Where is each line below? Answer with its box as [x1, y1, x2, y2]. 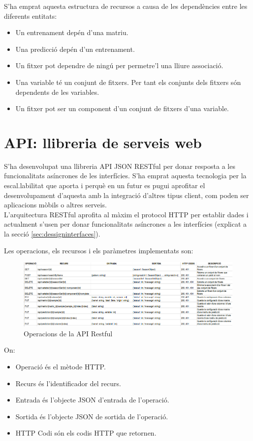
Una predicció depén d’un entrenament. [15, 43, 135, 54]
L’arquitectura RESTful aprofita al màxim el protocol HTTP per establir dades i [4, 209, 249, 219]
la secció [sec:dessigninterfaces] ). [4, 229, 100, 239]
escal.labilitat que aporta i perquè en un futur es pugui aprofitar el [4, 180, 205, 191]
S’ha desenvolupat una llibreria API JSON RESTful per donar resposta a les [4, 160, 235, 171]
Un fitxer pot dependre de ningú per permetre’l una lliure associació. [15, 60, 223, 71]
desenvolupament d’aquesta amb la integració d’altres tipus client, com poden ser [4, 190, 249, 200]
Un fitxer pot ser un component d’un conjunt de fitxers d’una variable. [15, 103, 229, 114]
